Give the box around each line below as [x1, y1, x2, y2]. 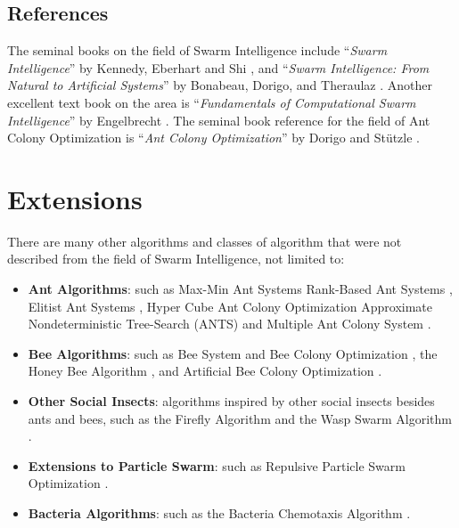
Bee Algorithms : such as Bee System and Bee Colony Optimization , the [28, 344, 438, 362]
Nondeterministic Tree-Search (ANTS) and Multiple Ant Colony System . [28, 314, 431, 333]
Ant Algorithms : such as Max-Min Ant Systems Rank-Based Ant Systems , [28, 280, 453, 298]
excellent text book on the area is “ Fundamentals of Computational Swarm [7, 93, 416, 111]
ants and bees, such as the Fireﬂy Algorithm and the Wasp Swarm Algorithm [28, 409, 452, 427]
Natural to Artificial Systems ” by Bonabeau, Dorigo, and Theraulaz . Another [7, 76, 432, 94]
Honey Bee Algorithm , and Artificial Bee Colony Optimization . [28, 361, 382, 380]
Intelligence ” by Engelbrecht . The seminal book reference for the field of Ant [7, 110, 430, 129]
